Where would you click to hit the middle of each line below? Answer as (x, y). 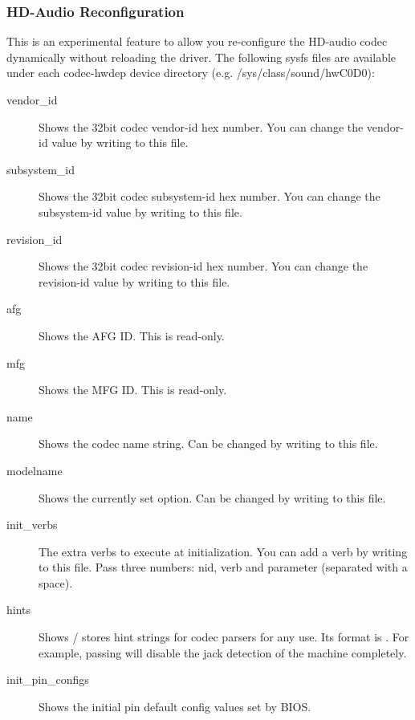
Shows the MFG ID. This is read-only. (133, 390)
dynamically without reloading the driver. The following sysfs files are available (201, 57)
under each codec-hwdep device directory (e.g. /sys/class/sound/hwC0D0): (191, 73)
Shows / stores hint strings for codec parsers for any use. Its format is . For (224, 637)
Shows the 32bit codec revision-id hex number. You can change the (203, 266)
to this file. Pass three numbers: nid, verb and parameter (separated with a (223, 567)
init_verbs (32, 525)
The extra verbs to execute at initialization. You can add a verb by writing (223, 551)
